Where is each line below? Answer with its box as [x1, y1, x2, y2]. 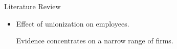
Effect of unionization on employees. [16, 18, 129, 29]
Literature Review [4, 1, 61, 11]
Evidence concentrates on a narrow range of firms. [16, 35, 173, 46]
